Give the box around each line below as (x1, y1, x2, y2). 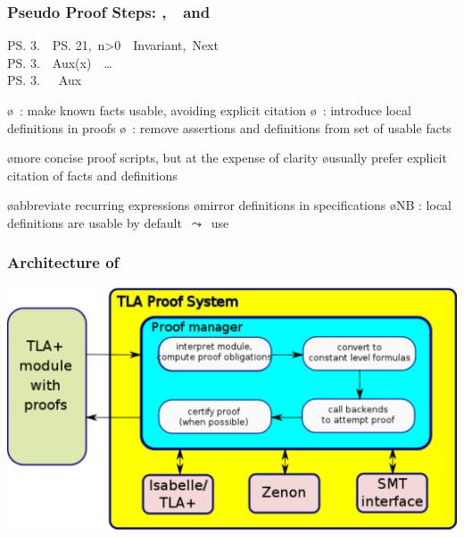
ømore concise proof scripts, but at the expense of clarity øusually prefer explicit (7, 148, 447, 167)
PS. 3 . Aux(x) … (7, 53, 112, 71)
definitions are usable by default (7, 213, 182, 231)
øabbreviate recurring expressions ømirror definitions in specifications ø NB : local (7, 196, 452, 214)
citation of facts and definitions (7, 165, 178, 184)
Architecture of (7, 251, 120, 273)
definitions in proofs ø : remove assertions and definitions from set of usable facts (7, 118, 452, 137)
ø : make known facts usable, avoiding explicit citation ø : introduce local (7, 101, 411, 119)
